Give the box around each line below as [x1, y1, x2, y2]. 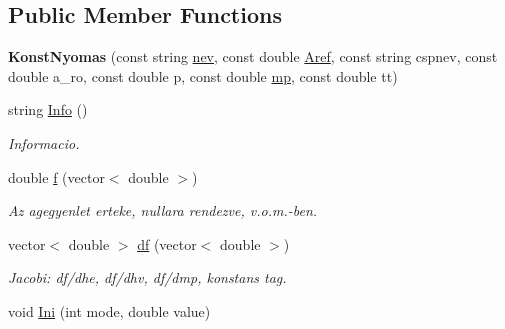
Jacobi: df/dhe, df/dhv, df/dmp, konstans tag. [8, 267, 287, 288]
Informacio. [8, 132, 80, 153]
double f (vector [8, 166, 105, 187]
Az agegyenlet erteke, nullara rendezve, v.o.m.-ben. [8, 200, 318, 221]
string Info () [8, 99, 88, 120]
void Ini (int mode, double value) [8, 300, 211, 321]
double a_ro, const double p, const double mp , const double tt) [8, 65, 398, 86]
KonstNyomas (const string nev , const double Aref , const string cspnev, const [8, 46, 498, 67]
